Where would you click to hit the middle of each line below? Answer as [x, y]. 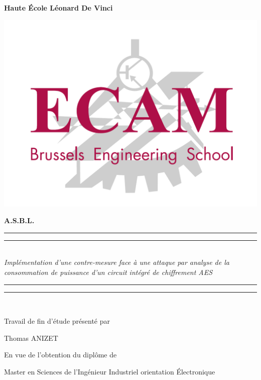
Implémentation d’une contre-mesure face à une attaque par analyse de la [117, 262]
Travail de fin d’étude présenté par [57, 321]
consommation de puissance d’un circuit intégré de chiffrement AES [108, 272]
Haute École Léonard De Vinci [58, 8]
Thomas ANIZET [31, 338]
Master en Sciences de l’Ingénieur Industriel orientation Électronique [110, 372]
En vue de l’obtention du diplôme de [60, 355]
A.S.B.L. [19, 220]
